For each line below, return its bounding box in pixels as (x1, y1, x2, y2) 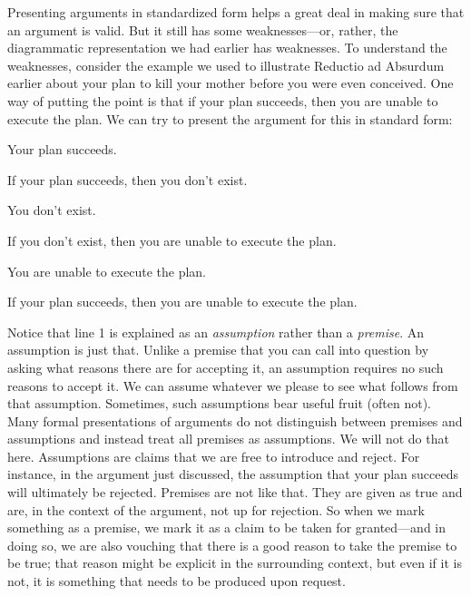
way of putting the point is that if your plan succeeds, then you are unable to (7, 91, 438, 110)
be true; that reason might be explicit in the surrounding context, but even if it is (7, 553, 462, 572)
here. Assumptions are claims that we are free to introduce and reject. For (7, 446, 420, 465)
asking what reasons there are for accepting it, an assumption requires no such (7, 357, 444, 376)
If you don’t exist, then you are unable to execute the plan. (7, 230, 337, 249)
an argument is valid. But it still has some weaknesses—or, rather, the (7, 20, 398, 39)
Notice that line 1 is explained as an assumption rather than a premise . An (7, 322, 425, 341)
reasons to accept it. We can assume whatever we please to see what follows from (7, 376, 458, 395)
